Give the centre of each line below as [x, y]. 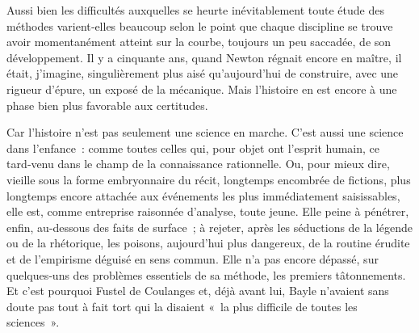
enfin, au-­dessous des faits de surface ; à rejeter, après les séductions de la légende [209, 227]
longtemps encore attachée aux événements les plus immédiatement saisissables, [203, 195]
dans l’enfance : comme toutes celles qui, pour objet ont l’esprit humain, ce [193, 148]
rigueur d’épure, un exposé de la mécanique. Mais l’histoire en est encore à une [202, 89]
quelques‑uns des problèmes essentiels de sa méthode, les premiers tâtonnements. [206, 274]
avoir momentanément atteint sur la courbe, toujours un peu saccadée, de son [199, 42]
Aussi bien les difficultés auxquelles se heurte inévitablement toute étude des [195, 10]
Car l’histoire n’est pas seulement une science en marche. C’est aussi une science [205, 132]
